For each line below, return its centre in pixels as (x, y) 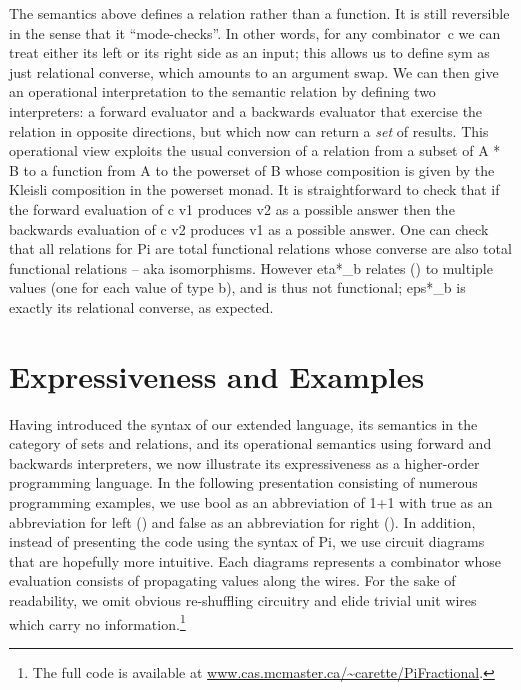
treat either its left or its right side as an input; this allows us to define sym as (249, 52)
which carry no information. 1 (97, 622)
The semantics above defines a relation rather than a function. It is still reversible (259, 13)
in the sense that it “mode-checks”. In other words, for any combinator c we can (255, 32)
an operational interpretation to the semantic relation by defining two (222, 91)
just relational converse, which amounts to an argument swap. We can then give (254, 71)
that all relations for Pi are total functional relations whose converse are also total (260, 248)
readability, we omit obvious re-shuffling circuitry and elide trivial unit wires (243, 599)
